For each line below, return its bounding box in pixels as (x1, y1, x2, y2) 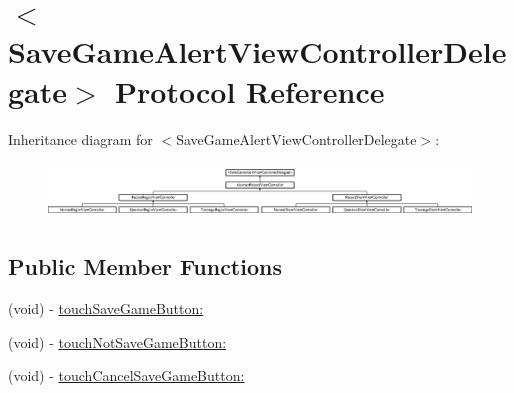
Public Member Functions (8, 251, 282, 282)
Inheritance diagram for (8, 128, 153, 149)
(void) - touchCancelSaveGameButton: (8, 365, 245, 386)
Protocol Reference (115, 70, 385, 111)
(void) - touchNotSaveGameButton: (8, 331, 227, 352)
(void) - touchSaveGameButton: (8, 298, 204, 318)
